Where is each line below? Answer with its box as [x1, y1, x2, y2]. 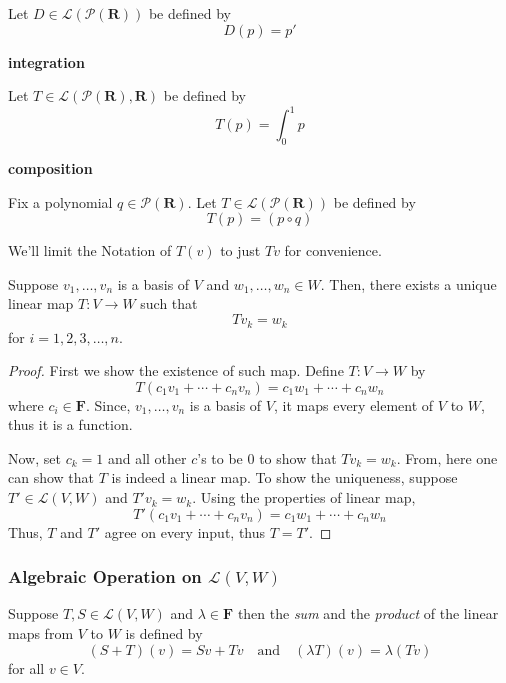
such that [140, 293, 198, 314]
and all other [107, 447, 187, 468]
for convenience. [284, 240, 382, 261]
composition [8, 158, 93, 179]
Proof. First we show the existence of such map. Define [8, 360, 344, 381]
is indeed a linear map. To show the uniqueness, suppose [111, 467, 458, 488]
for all [8, 657, 45, 678]
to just [220, 240, 261, 261]
